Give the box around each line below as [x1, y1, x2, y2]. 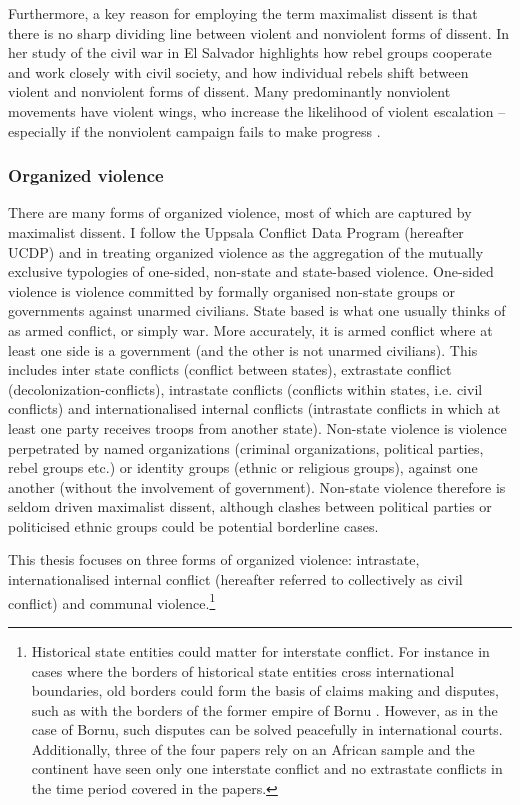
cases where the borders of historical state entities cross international [31, 660, 455, 681]
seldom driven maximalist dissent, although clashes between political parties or [8, 496, 492, 517]
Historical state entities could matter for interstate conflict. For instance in [31, 640, 490, 661]
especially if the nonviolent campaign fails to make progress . [8, 120, 381, 141]
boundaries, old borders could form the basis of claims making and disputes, [31, 680, 499, 701]
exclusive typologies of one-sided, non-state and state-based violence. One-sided [8, 261, 494, 282]
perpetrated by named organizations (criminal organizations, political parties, [8, 437, 484, 458]
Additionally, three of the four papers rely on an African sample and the [31, 738, 475, 759]
